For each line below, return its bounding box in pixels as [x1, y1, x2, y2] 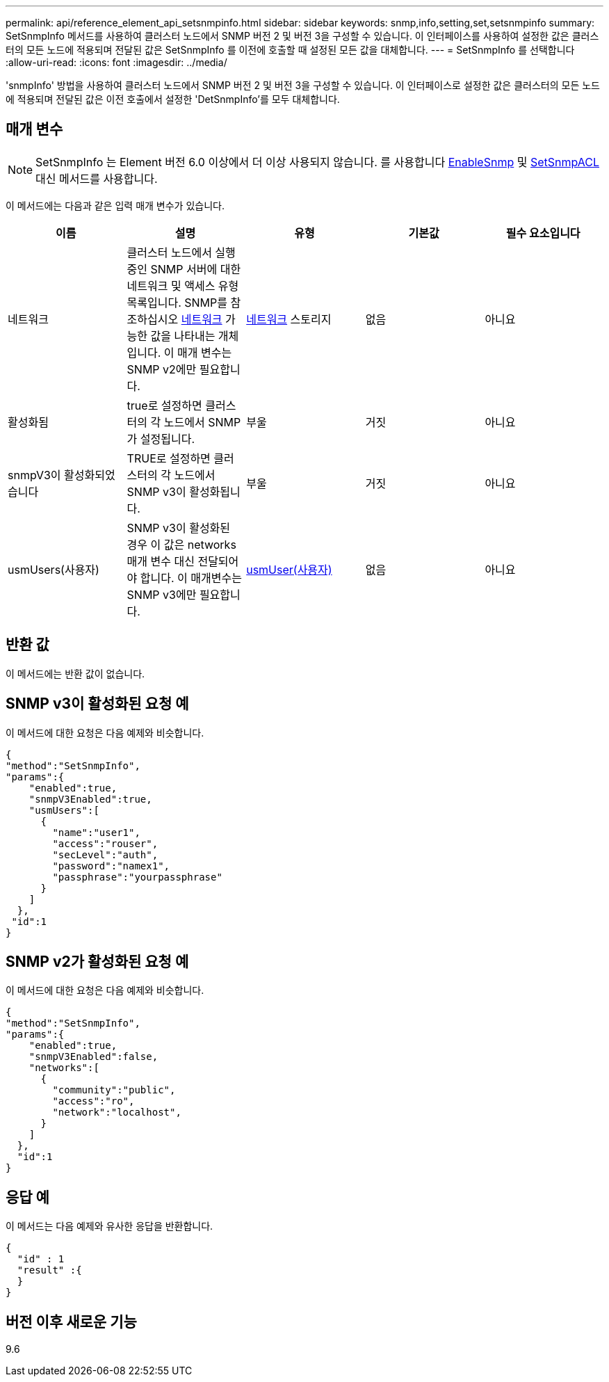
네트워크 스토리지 [246, 312, 332, 326]
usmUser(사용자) [246, 562, 332, 577]
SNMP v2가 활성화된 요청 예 [6, 952, 189, 970]
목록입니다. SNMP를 [127, 295, 228, 310]
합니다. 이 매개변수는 [140, 570, 242, 585]
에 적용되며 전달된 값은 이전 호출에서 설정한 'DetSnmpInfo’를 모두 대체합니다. [6, 93, 340, 105]
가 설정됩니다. [127, 431, 195, 446]
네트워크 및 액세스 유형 [127, 278, 239, 293]
